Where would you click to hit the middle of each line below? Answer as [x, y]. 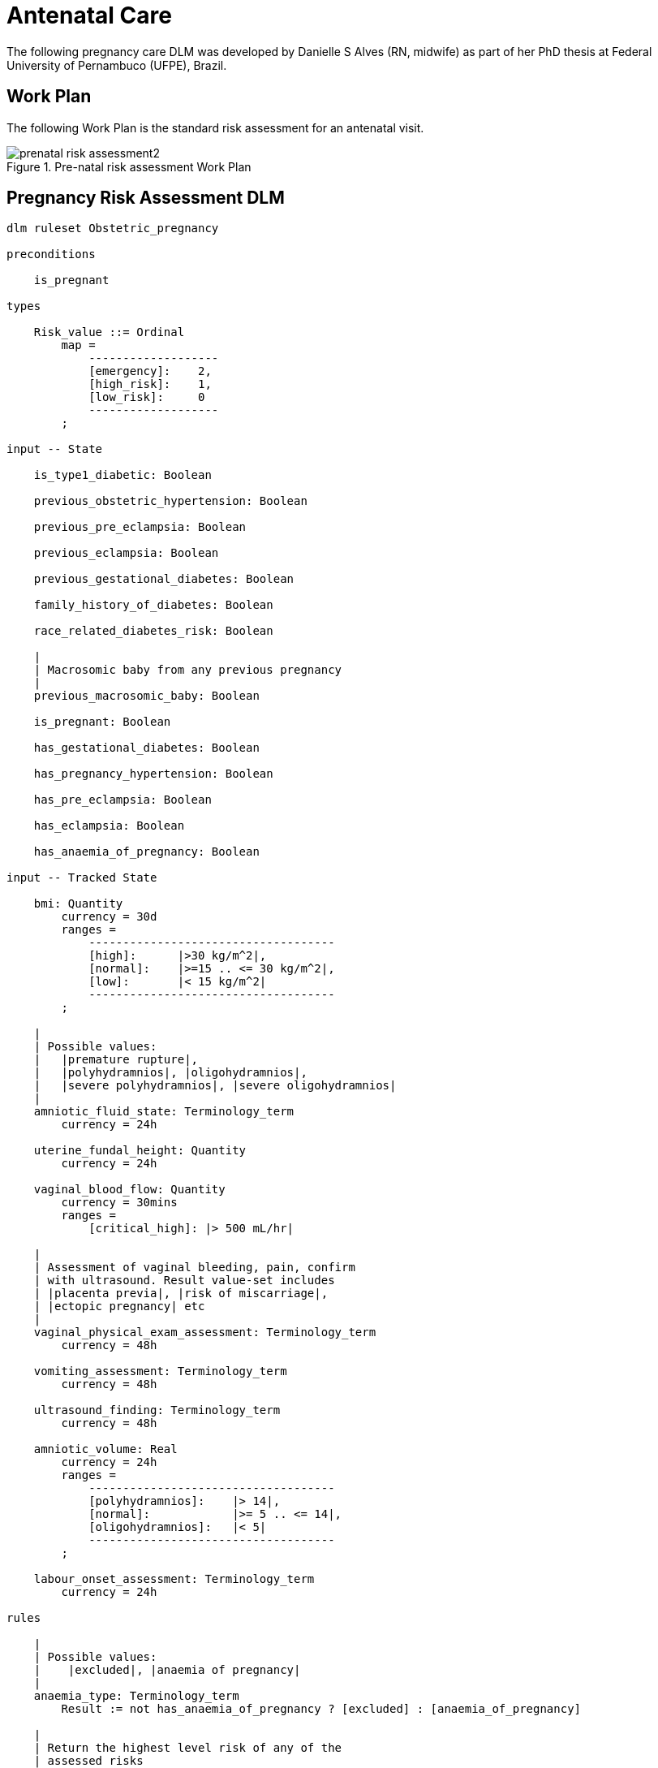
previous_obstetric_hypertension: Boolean [170, 501]
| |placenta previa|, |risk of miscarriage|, [181, 1294]
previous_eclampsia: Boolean [126, 553]
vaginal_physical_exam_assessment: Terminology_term [205, 1332]
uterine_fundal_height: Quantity [140, 1151]
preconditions [51, 254]
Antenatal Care [89, 15]
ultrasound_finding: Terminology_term [157, 1410]
